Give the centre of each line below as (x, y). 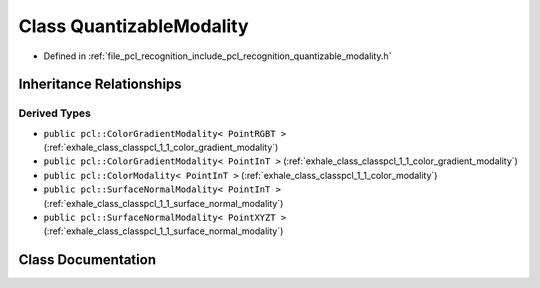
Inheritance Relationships (100, 84)
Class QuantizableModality (133, 26)
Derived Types (55, 113)
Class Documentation (87, 260)
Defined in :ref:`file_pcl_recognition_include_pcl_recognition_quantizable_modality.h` (217, 56)
